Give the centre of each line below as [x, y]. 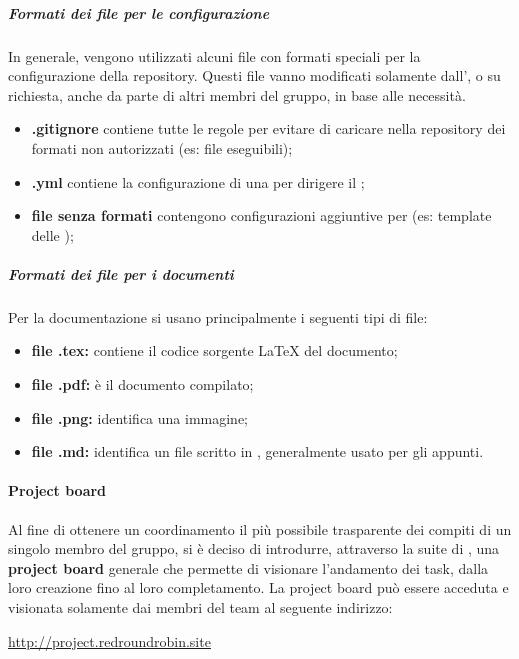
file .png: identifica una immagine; [140, 417]
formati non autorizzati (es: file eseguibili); [162, 147]
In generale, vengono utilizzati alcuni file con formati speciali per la [214, 55]
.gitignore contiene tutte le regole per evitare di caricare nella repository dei [268, 128]
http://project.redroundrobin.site [109, 640]
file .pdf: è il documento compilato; [142, 384]
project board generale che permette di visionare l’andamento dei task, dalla [248, 567]
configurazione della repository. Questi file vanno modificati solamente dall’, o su [254, 75]
